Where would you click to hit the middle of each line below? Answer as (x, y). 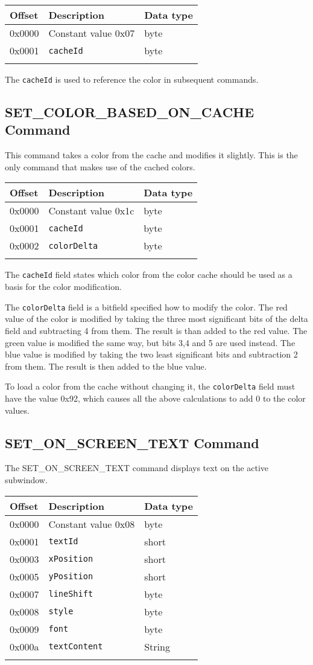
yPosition (71, 577)
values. (17, 410)
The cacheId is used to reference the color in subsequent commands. (132, 79)
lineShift (71, 594)
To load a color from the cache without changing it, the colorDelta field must (150, 386)
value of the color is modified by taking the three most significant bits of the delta (156, 319)
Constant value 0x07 (92, 33)
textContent (76, 647)
